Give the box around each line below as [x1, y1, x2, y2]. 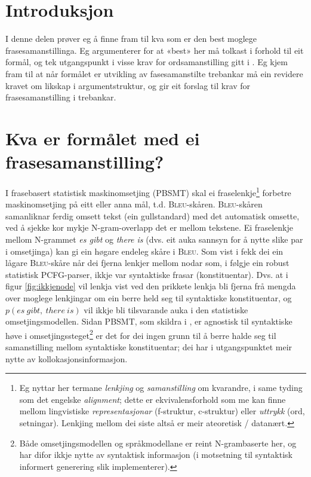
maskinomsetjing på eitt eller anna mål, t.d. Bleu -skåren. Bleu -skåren [5, 198, 263, 210]
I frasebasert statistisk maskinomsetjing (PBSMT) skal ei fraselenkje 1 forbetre [5, 185, 291, 198]
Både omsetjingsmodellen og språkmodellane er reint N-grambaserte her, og [19, 436, 297, 449]
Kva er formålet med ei [5, 126, 200, 150]
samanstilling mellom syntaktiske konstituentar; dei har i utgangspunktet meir [5, 341, 292, 353]
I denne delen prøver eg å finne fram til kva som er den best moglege [5, 32, 257, 45]
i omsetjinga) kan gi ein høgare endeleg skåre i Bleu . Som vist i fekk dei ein [5, 244, 284, 257]
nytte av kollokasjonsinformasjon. [5, 352, 128, 365]
